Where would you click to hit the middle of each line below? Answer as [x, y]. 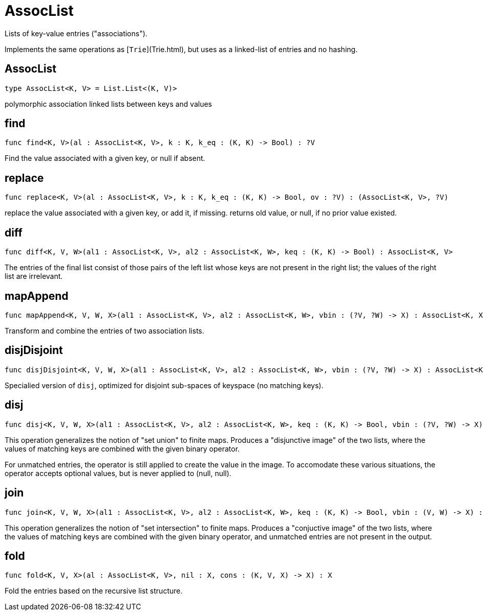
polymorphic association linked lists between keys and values [108, 104]
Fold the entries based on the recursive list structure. [94, 591]
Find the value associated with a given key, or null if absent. [105, 158]
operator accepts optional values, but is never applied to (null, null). [118, 473]
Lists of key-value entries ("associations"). [76, 33]
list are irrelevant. [34, 276]
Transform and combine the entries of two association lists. [105, 330]
